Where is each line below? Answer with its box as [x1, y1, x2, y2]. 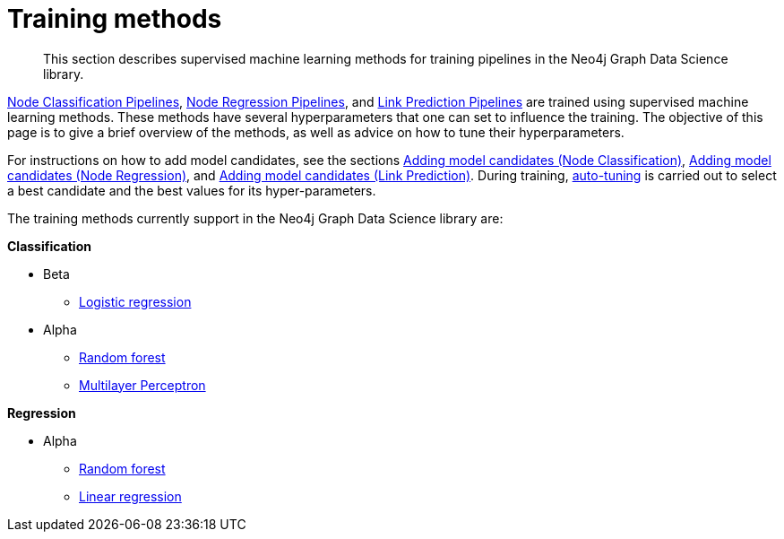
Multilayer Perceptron [79, 377, 206, 393]
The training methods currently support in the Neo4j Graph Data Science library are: [7, 210, 504, 226]
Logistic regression [79, 293, 192, 309]
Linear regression [79, 488, 182, 504]
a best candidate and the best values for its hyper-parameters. [7, 182, 376, 198]
